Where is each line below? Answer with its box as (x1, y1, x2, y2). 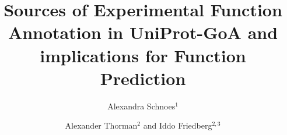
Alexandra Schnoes (107, 100, 176, 112)
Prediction (100, 66, 186, 90)
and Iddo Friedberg (143, 119, 212, 132)
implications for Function (40, 43, 246, 67)
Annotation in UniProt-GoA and (8, 20, 278, 44)
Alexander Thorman (65, 119, 138, 132)
